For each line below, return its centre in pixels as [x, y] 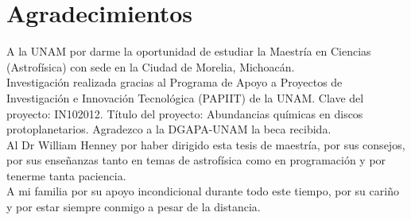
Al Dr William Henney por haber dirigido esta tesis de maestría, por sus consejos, [206, 144]
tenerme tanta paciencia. [66, 175]
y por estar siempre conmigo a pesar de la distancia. [134, 207]
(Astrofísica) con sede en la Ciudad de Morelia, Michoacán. [151, 66]
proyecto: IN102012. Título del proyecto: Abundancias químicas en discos [185, 113]
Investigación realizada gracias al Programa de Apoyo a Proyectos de [174, 82]
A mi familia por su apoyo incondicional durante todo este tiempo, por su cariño [203, 191]
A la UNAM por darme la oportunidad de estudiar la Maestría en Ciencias [189, 51]
